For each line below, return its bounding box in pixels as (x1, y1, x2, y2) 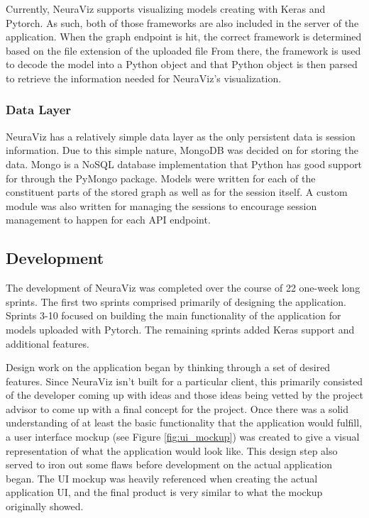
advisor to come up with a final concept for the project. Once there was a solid (6, 401, 348, 416)
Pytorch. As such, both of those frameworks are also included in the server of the (6, 15, 359, 30)
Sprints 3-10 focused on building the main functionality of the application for (6, 308, 341, 323)
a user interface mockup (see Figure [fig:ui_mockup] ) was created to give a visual (6, 429, 360, 444)
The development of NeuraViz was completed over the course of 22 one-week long (6, 280, 360, 295)
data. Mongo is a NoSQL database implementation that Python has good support (6, 156, 363, 171)
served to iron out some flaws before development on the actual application (6, 457, 332, 472)
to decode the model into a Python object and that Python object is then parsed (6, 57, 358, 72)
